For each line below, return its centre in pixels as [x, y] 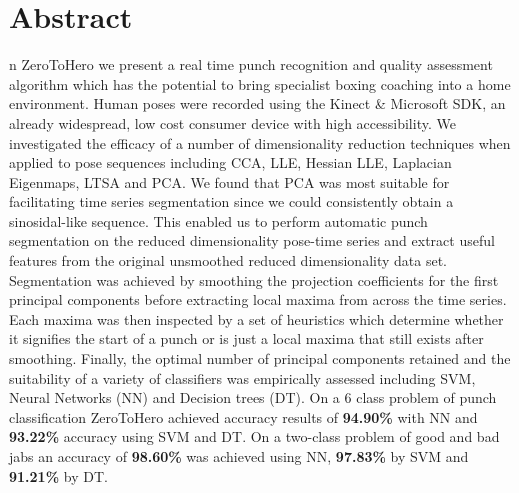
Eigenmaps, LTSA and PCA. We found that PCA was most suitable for [229, 181]
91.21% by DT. [58, 475]
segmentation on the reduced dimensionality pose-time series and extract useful [252, 240]
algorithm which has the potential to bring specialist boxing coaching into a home [260, 83]
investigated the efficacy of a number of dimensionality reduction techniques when [260, 142]
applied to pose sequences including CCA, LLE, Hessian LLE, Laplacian [230, 162]
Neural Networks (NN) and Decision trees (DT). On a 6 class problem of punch [253, 397]
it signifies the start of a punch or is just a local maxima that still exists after [246, 338]
